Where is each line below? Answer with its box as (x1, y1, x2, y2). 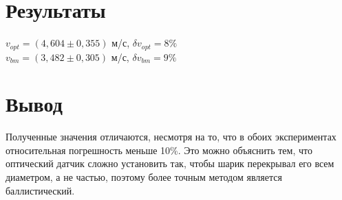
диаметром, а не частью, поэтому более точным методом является (6, 170, 282, 184)
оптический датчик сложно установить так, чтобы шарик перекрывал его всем (6, 156, 334, 171)
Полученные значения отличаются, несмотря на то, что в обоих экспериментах (6, 129, 336, 144)
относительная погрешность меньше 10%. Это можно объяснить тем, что (6, 142, 312, 157)
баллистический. (6, 183, 75, 197)
